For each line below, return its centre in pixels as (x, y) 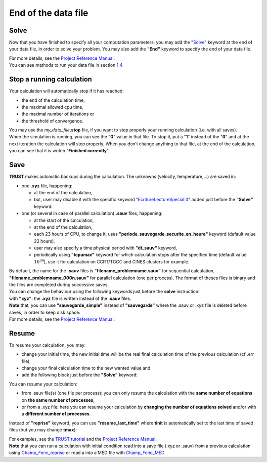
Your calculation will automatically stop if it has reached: (66, 91)
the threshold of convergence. (52, 121)
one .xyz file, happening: (47, 186)
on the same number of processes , (58, 400)
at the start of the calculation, (64, 220)
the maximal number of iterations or (58, 114)
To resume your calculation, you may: (47, 345)
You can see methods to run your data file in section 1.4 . (66, 65)
